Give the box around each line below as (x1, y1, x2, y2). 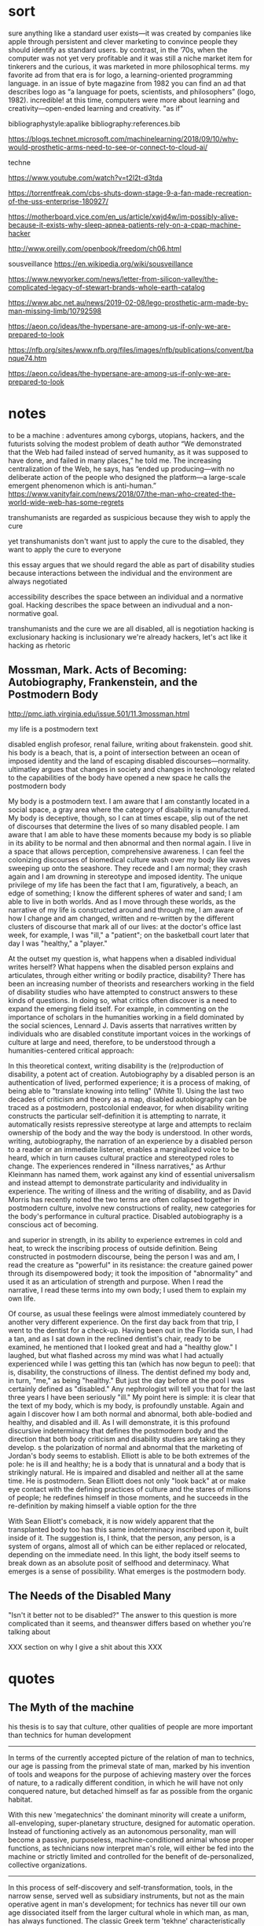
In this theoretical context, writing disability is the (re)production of (8, 1061, 224, 1070)
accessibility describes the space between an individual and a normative (8, 592, 244, 601)
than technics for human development (8, 1730, 131, 1740)
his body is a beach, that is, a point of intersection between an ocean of (8, 747, 240, 757)
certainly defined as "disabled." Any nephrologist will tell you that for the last (8, 1384, 255, 1393)
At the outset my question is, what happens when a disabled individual (8, 954, 236, 963)
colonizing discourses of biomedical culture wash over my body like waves (8, 854, 251, 864)
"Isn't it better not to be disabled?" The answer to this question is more (8, 1610, 237, 1619)
